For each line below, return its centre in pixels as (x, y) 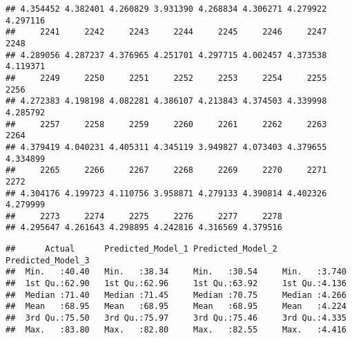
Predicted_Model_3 (48, 260)
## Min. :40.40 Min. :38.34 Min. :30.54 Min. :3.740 (176, 272)
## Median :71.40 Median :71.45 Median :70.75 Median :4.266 (176, 295)
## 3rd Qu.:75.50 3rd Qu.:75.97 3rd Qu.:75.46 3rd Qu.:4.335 (176, 318)
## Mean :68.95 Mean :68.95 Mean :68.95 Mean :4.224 (176, 307)
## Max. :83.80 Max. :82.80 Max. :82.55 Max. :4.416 (176, 329)
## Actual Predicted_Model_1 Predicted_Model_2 (141, 249)
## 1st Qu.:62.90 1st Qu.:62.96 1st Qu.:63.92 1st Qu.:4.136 (176, 284)
